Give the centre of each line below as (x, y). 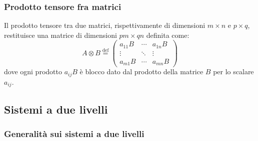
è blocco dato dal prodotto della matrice (141, 71)
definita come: (168, 35)
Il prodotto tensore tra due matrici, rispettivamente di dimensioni (105, 25)
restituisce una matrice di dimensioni (60, 35)
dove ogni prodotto (33, 71)
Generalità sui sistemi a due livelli (74, 134)
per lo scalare (233, 71)
